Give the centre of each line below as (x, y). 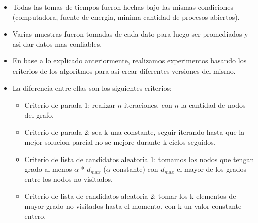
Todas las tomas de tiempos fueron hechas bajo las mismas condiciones (123, 7)
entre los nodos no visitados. (69, 179)
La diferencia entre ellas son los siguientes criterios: (92, 88)
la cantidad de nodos (213, 105)
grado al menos (48, 169)
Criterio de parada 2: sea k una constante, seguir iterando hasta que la (135, 132)
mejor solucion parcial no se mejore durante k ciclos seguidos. (120, 141)
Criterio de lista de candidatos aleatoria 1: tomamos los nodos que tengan (139, 159)
